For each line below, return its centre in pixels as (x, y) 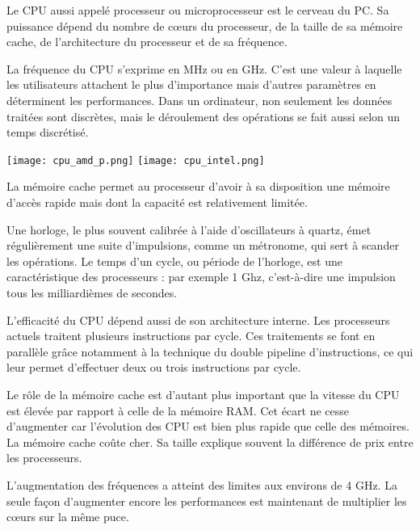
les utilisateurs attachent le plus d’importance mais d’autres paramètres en (191, 84)
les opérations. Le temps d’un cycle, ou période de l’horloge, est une (174, 261)
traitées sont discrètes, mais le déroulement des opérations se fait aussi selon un (204, 116)
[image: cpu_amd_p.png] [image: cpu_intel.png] (136, 160)
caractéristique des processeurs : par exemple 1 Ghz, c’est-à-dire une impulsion (201, 277)
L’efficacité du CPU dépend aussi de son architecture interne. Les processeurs (198, 320)
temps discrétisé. (48, 132)
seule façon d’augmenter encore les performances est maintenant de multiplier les (207, 501)
